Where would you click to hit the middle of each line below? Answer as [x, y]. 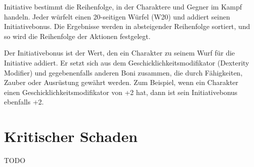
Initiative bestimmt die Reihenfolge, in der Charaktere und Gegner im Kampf [123, 6]
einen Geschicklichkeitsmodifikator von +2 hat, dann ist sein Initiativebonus [121, 92]
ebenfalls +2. [24, 102]
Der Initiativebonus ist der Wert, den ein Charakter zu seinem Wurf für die [119, 53]
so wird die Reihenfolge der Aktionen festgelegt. [77, 36]
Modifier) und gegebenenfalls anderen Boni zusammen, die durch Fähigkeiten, [123, 72]
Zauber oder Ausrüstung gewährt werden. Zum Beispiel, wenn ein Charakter [121, 82]
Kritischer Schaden [71, 136]
